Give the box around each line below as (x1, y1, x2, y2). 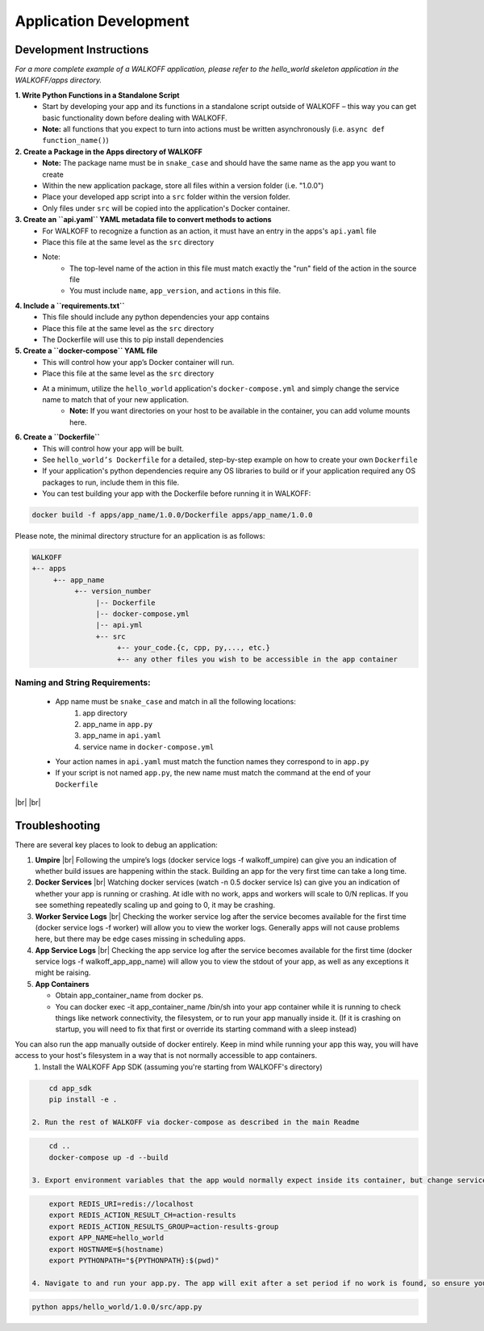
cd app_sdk (48, 1083, 92, 1093)
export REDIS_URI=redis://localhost (48, 1199, 194, 1209)
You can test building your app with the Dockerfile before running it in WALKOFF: (42, 489, 311, 498)
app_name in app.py (82, 719, 153, 728)
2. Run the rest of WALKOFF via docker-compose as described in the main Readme (31, 1117, 360, 1127)
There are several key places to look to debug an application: (15, 840, 218, 850)
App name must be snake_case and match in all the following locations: (55, 697, 296, 707)
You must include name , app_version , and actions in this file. (69, 286, 282, 296)
